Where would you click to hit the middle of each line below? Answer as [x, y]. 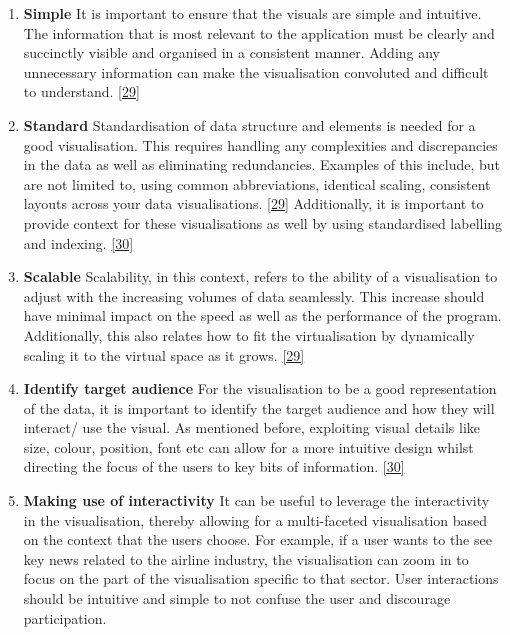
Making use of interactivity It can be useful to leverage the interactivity [256, 500]
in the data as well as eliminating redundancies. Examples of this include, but [262, 164]
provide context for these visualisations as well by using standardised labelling [263, 222]
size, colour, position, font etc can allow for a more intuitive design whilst [248, 446]
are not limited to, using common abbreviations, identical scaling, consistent [257, 183]
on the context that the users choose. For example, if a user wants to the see [257, 539]
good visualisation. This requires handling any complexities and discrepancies [260, 144]
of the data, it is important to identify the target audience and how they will [259, 407]
